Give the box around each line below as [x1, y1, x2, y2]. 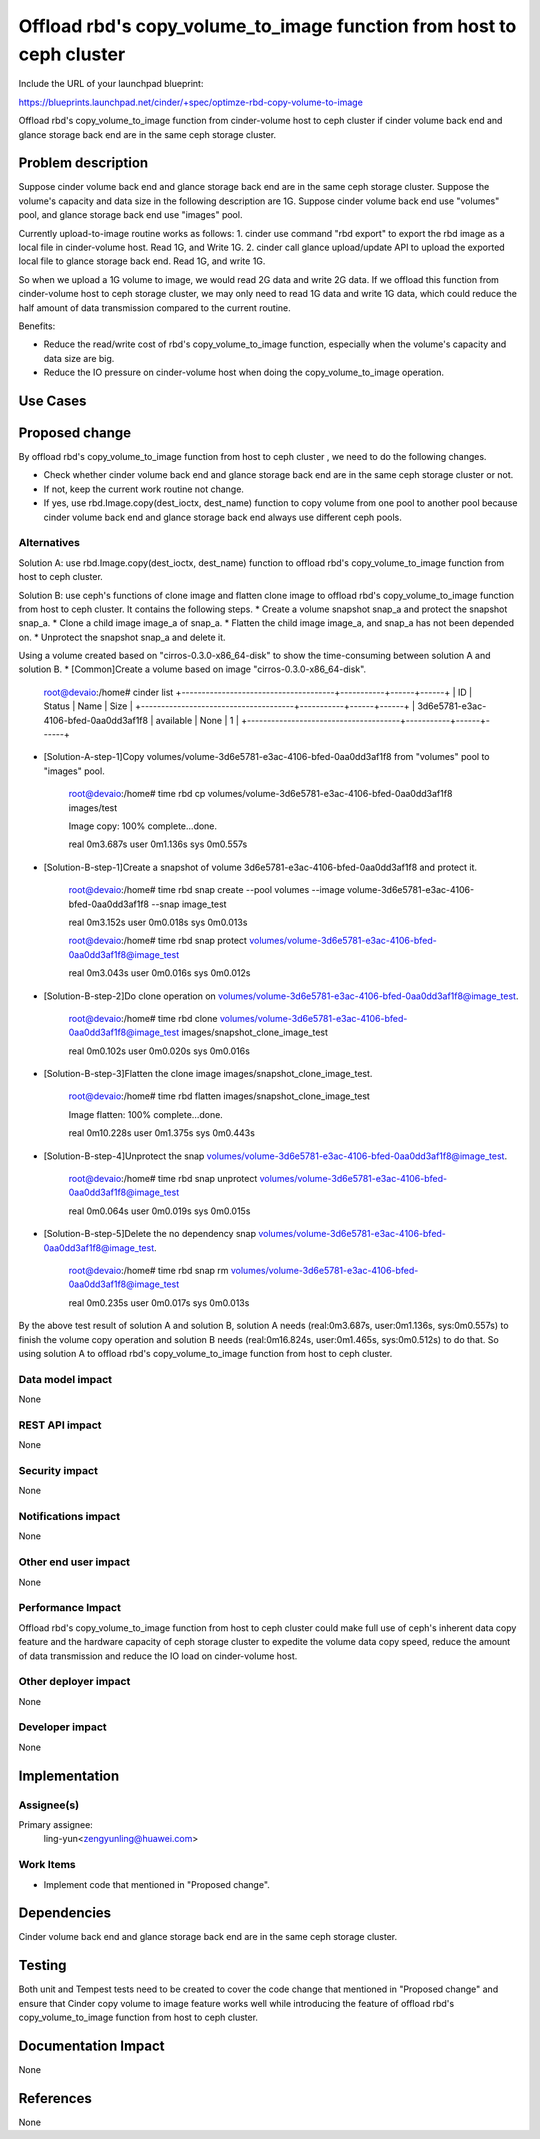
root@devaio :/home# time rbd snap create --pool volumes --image [68, 884, 345, 896]
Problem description [18, 155, 149, 172]
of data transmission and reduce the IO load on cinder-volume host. [18, 1650, 298, 1662]
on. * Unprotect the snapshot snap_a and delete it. [18, 631, 226, 643]
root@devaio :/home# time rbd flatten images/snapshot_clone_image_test [68, 1090, 370, 1102]
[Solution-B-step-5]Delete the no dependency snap [43, 1228, 257, 1240]
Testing [18, 1957, 67, 1974]
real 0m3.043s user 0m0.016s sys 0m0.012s [68, 967, 251, 979]
